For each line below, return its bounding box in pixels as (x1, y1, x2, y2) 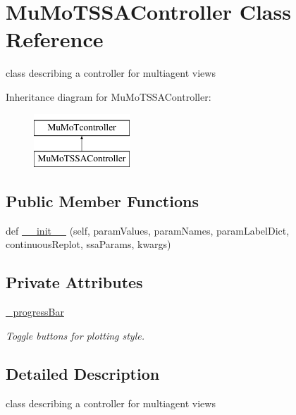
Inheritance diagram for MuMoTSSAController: (6, 89, 211, 104)
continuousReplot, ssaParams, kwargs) (6, 237, 171, 252)
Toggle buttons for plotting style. (6, 328, 144, 342)
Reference (6, 25, 104, 54)
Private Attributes (6, 271, 143, 293)
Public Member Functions (6, 190, 199, 212)
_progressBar (6, 304, 64, 319)
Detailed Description (6, 362, 160, 384)
